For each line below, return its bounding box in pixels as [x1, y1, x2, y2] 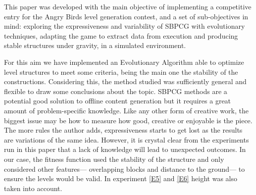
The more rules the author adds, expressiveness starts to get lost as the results [4, 125, 243, 135]
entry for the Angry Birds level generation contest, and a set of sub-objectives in [4, 11, 249, 21]
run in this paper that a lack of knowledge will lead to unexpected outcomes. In [4, 144, 246, 154]
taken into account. [4, 183, 62, 193]
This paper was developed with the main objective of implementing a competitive [4, 1, 252, 11]
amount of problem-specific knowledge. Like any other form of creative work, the [4, 105, 249, 115]
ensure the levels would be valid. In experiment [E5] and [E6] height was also [4, 173, 237, 184]
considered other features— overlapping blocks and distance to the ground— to [4, 163, 245, 174]
